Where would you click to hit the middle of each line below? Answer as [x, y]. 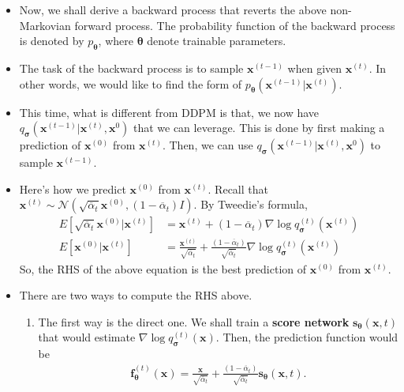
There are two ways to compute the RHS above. [136, 295]
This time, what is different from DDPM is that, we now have [169, 112]
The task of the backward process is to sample [131, 68]
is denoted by [52, 41]
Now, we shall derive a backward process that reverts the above [173, 9]
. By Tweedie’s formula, [251, 204]
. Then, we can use [208, 145]
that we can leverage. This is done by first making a [259, 128]
